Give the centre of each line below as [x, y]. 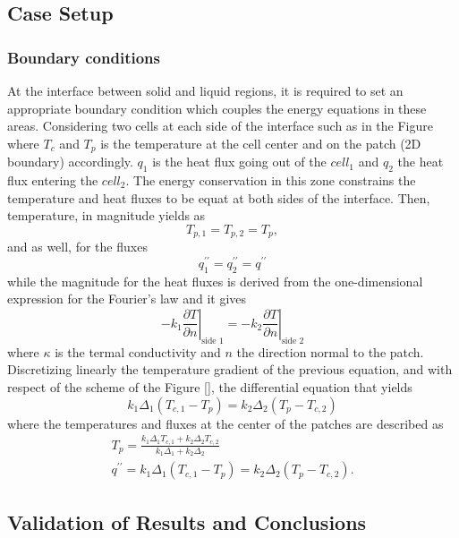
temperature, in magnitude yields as [106, 215]
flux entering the [53, 180]
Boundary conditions [84, 57]
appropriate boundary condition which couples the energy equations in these [217, 108]
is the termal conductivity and [138, 351]
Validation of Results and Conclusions [187, 521]
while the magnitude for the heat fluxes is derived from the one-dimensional [215, 281]
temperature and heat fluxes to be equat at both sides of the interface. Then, [219, 197]
